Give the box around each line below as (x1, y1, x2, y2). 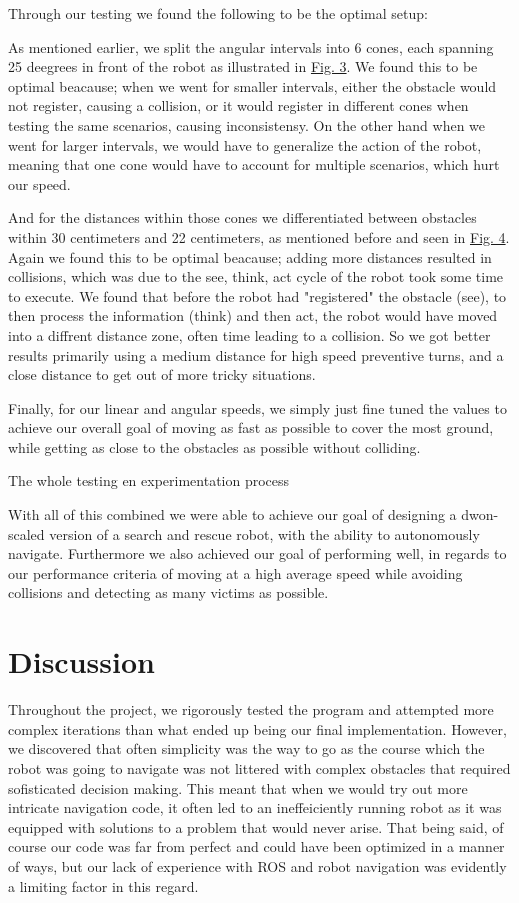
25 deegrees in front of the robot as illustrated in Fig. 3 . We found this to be (8, 56, 478, 77)
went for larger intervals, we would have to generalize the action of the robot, (8, 134, 482, 155)
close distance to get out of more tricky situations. (8, 364, 316, 385)
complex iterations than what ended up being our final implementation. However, (8, 718, 507, 739)
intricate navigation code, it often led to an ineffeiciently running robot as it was (8, 797, 502, 818)
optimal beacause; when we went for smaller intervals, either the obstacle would (8, 75, 497, 96)
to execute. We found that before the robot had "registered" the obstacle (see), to (8, 285, 507, 306)
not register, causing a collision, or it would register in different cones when (8, 95, 469, 116)
